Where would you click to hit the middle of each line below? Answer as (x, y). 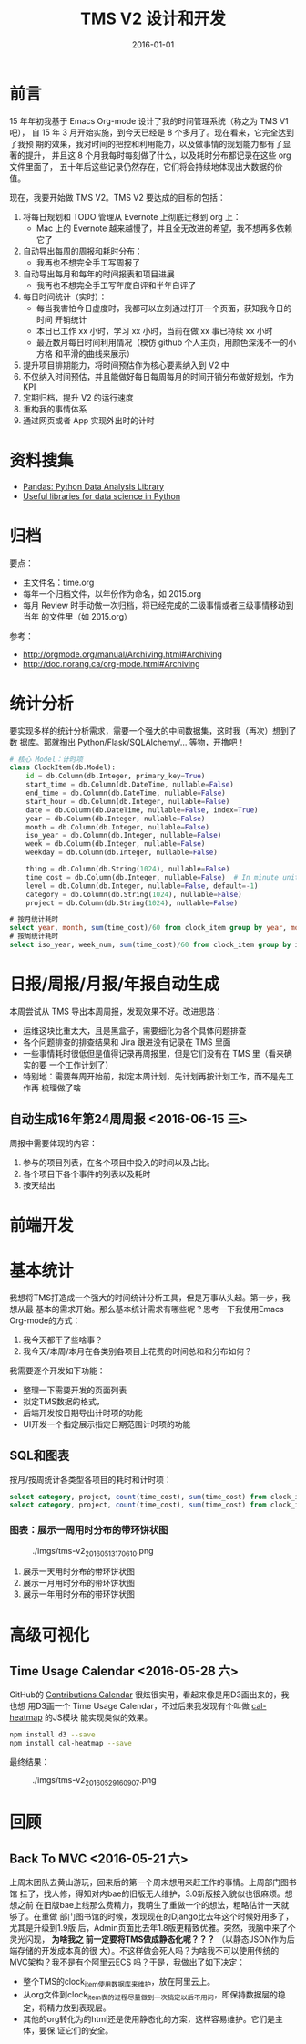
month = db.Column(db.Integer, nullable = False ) (117, 827)
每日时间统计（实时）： (65, 297)
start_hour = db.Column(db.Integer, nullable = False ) (128, 801)
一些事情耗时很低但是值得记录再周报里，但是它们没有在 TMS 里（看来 (153, 1053)
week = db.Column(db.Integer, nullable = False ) (116, 844)
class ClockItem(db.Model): (63, 767)
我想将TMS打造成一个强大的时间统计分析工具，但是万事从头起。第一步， (146, 1298)
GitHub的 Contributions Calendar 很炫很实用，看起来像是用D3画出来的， (145, 1695)
